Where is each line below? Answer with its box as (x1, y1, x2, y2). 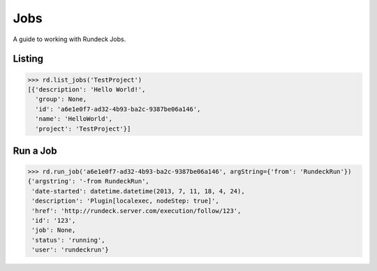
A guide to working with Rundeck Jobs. (13, 35, 126, 43)
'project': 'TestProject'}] (35, 124, 131, 133)
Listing (13, 53, 44, 65)
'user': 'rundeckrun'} (31, 246, 110, 254)
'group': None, (35, 95, 87, 103)
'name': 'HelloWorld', (35, 115, 113, 123)
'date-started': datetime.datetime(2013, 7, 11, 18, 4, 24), (31, 187, 245, 195)
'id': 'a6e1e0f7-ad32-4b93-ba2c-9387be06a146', (35, 105, 201, 113)
